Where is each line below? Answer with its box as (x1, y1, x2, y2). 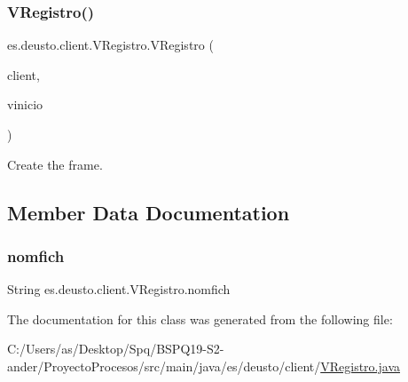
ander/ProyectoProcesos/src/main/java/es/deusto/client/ (7, 356, 321, 375)
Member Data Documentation (7, 198, 290, 226)
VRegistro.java (320, 356, 401, 375)
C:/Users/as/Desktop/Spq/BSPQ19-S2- (7, 339, 224, 358)
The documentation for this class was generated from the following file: (7, 309, 393, 328)
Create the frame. (7, 155, 103, 173)
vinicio (7, 95, 43, 114)
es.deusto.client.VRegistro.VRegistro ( (7, 36, 214, 54)
